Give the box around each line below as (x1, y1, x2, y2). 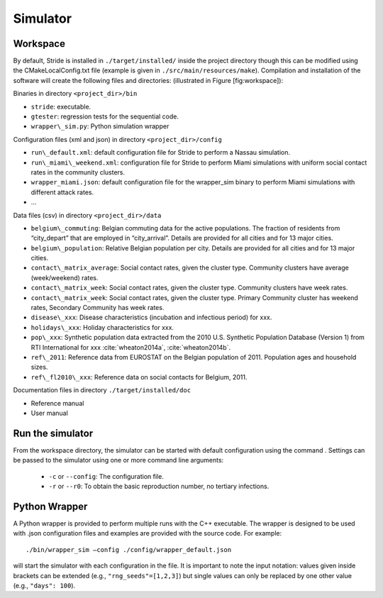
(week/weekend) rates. (30, 273, 99, 282)
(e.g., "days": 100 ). (13, 581, 76, 589)
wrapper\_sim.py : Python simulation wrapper (30, 122, 170, 131)
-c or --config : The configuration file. (48, 472, 165, 480)
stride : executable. (30, 102, 91, 111)
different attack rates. (30, 188, 94, 196)
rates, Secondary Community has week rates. (30, 304, 165, 312)
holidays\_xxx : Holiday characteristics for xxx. (30, 323, 174, 331)
